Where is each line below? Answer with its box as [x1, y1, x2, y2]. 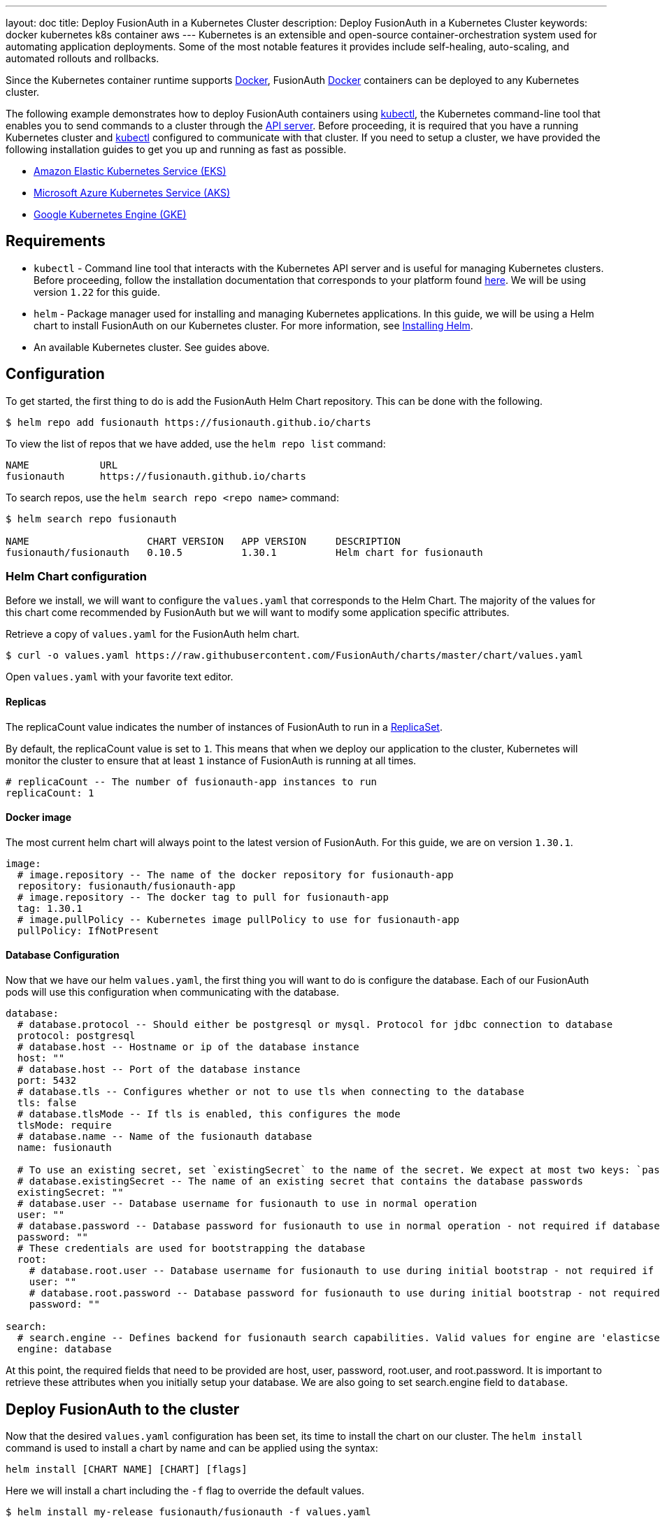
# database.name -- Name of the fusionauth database [17, 1131, 313, 1143]
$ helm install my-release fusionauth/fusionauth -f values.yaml [6, 1506, 371, 1517]
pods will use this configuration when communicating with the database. [6, 986, 340, 999]
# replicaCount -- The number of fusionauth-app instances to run [6, 775, 378, 787]
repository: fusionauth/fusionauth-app [17, 880, 236, 892]
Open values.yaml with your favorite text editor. [6, 671, 234, 683]
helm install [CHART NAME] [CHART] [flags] [6, 1463, 247, 1475]
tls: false [17, 1097, 77, 1109]
